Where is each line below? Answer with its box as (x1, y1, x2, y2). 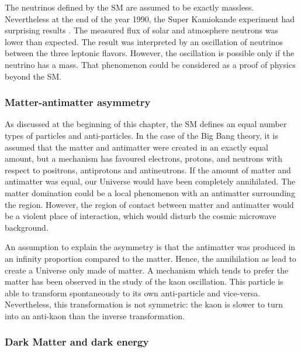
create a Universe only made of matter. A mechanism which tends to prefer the (5, 264, 289, 276)
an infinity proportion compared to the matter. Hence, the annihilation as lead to (5, 252, 296, 264)
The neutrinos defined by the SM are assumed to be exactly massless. (5, 1, 254, 13)
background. (5, 221, 49, 233)
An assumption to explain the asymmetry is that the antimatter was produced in (5, 241, 296, 253)
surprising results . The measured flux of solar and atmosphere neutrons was (5, 24, 279, 36)
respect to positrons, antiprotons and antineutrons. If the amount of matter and (5, 163, 291, 176)
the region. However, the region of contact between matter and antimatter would (5, 198, 294, 210)
